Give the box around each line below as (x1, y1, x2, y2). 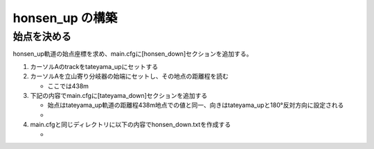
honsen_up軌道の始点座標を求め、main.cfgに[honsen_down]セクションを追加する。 (12, 50, 253, 58)
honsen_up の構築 (12, 10, 118, 26)
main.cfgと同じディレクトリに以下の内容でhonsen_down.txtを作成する (30, 121, 231, 129)
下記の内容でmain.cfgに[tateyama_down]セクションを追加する (30, 91, 208, 99)
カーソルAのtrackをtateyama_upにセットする (30, 62, 159, 70)
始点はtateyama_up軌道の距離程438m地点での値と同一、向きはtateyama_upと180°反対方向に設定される (47, 101, 344, 110)
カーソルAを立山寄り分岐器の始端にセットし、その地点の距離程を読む (30, 72, 229, 81)
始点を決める (12, 30, 72, 43)
